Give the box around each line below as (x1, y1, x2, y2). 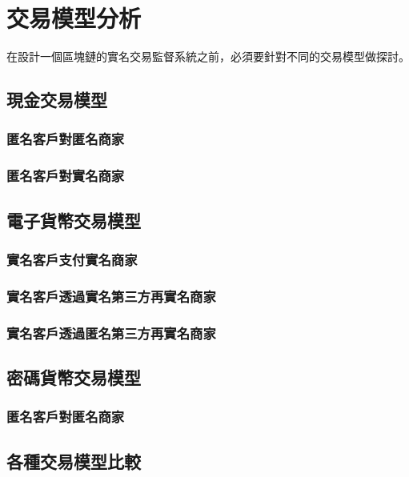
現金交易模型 (6, 87, 107, 112)
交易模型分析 (6, 2, 142, 34)
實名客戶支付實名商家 (6, 249, 138, 269)
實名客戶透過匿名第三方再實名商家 (6, 323, 216, 343)
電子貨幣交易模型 (6, 207, 141, 232)
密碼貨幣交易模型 (6, 364, 141, 389)
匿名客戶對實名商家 (6, 166, 125, 186)
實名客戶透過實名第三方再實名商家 (6, 286, 216, 306)
